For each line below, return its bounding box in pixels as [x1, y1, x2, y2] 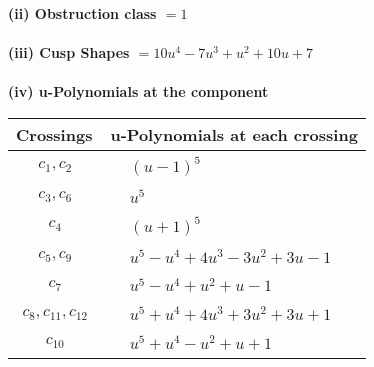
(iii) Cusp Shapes [8, 42, 130, 63]
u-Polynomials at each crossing [110, 122, 358, 146]
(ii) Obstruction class [8, 3, 157, 23]
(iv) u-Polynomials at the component [8, 81, 269, 102]
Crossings [16, 122, 93, 146]
